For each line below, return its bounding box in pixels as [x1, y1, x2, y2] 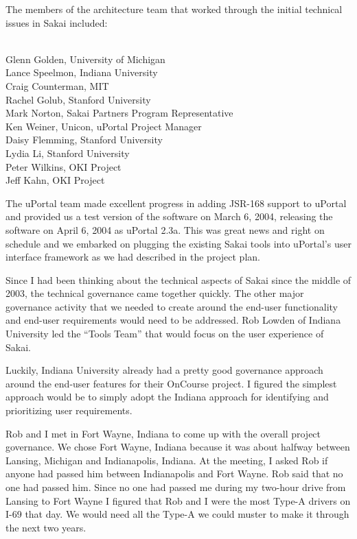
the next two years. [5, 520, 87, 534]
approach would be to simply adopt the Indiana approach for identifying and [5, 390, 329, 404]
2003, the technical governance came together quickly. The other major [5, 286, 304, 300]
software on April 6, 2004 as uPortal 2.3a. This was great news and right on [5, 222, 325, 237]
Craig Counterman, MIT [5, 78, 109, 93]
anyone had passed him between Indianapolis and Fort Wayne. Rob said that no [5, 466, 343, 481]
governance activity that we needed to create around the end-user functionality [5, 299, 338, 313]
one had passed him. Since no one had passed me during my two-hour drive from [5, 480, 346, 494]
